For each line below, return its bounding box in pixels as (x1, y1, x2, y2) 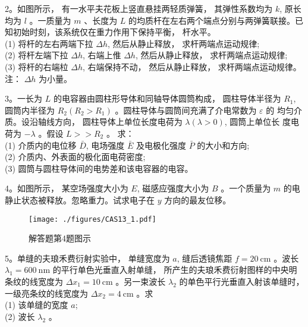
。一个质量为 (221, 182, 271, 194)
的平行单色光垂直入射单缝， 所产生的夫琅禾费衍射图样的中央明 (52, 263, 297, 276)
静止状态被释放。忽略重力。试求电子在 (5, 193, 155, 206)
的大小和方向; (197, 139, 250, 151)
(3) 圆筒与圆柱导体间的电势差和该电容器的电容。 (5, 162, 193, 174)
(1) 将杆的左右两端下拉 (5, 37, 93, 49)
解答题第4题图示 (29, 232, 91, 244)
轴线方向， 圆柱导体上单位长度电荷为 (37, 115, 183, 128)
